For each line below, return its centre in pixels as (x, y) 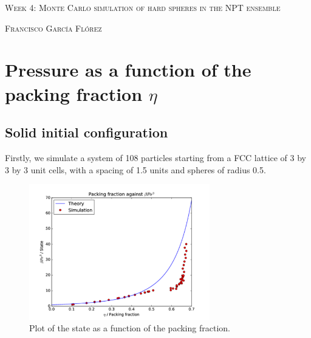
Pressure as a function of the (128, 70)
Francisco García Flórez (53, 28)
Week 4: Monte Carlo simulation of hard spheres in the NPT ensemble (143, 7)
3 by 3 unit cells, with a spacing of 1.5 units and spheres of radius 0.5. (135, 169)
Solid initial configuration (87, 132)
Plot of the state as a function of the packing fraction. (130, 328)
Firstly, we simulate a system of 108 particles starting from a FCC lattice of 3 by (156, 157)
